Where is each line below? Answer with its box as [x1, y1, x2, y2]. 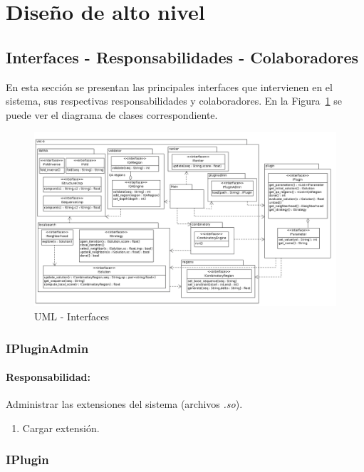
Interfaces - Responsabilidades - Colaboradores [6, 46, 359, 68]
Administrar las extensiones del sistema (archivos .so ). [6, 397, 243, 411]
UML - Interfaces [34, 309, 109, 324]
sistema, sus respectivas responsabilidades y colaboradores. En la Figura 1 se [6, 93, 342, 108]
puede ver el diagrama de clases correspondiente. [6, 107, 218, 122]
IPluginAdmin [6, 339, 89, 357]
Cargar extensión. [22, 420, 100, 435]
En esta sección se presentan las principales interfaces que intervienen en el [6, 79, 333, 94]
